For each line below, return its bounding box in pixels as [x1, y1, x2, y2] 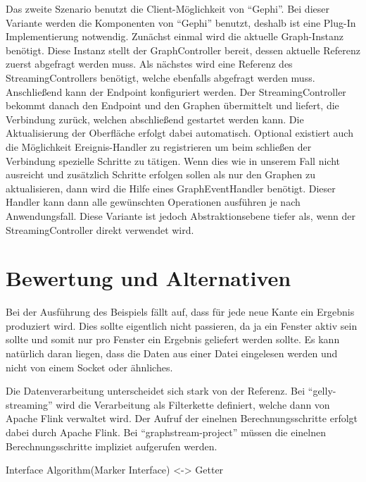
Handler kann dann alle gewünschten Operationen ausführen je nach [6, 194, 301, 209]
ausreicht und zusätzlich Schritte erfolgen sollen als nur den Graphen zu [6, 167, 316, 182]
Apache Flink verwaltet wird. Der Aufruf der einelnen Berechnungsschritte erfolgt [6, 411, 358, 426]
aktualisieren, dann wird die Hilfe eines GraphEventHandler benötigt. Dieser [6, 180, 336, 195]
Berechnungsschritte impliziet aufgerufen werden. [6, 438, 217, 453]
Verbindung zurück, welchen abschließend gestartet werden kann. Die [6, 111, 304, 126]
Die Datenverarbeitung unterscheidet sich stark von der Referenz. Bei [6, 383, 305, 398]
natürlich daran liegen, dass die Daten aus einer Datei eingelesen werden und [6, 346, 338, 360]
